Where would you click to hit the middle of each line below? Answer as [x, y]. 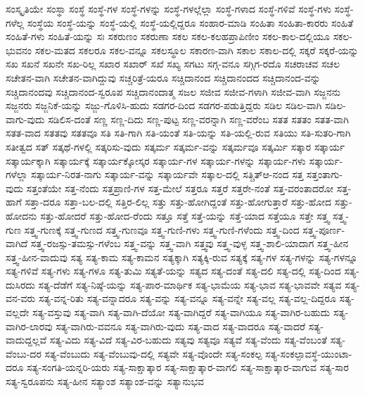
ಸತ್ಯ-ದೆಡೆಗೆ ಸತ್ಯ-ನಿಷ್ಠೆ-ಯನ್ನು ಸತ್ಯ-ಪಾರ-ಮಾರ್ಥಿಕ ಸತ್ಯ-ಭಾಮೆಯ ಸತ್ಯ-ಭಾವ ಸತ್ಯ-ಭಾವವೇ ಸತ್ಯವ [190, 284]
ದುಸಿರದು [20, 284]
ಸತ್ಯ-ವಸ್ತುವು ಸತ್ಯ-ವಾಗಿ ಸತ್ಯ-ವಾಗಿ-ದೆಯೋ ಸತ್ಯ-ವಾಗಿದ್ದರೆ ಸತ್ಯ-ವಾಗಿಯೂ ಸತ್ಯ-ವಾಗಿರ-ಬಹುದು [181, 312]
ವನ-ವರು [21, 298]
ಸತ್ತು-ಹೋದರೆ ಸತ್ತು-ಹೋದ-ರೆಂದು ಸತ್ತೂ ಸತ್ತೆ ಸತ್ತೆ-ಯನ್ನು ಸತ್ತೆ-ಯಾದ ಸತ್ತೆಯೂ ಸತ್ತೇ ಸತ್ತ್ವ [185, 215]
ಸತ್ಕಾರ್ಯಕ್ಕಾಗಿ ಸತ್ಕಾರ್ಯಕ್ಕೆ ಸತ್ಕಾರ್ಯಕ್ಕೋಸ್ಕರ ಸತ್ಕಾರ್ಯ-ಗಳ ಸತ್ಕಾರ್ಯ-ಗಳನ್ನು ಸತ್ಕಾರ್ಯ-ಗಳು [156, 160]
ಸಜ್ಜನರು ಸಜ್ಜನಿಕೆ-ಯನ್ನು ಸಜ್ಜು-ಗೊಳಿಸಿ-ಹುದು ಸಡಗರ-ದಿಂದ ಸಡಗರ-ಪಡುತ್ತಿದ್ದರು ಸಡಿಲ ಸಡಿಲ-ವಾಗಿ [164, 105]
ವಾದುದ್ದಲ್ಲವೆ [26, 340]
